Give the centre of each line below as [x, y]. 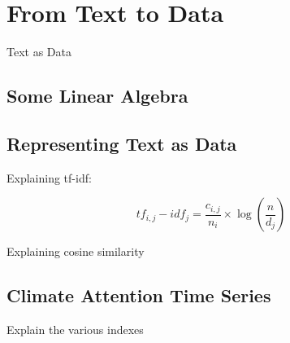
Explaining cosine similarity [76, 251]
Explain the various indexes [75, 330]
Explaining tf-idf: [49, 177]
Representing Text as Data [122, 143]
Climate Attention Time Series [139, 295]
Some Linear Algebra [97, 96]
